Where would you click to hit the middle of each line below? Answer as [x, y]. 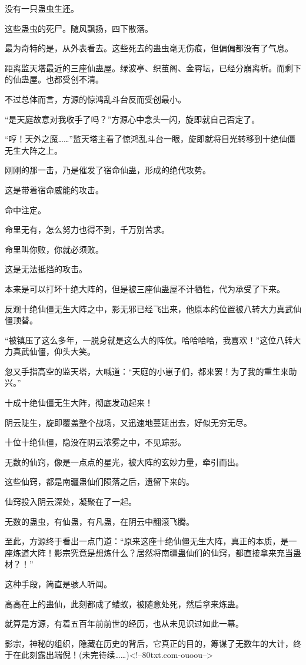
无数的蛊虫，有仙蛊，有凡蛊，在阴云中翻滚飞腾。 [99, 521]
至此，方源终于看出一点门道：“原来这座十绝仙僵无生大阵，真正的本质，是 [147, 541]
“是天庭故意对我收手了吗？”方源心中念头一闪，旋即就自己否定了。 [132, 119]
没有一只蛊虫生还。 [42, 8]
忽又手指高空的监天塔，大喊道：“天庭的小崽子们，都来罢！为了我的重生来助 [151, 371]
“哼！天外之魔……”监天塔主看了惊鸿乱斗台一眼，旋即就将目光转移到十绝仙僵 [150, 139]
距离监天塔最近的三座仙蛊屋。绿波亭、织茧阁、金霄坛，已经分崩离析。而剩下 [153, 67]
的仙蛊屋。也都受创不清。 [54, 79]
